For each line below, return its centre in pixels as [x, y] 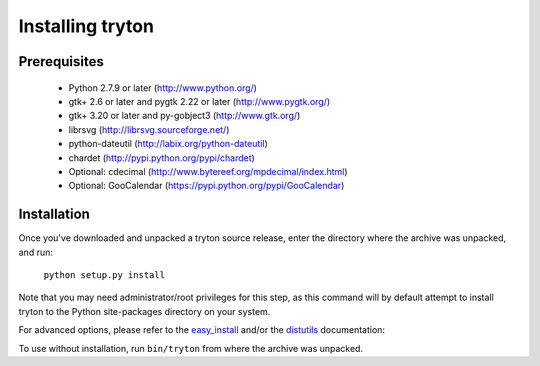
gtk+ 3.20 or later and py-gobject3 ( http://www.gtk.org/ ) [184, 116]
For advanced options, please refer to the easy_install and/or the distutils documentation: [201, 330]
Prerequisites [61, 61]
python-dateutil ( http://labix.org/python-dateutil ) [168, 144]
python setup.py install [104, 274]
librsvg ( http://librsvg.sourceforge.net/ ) [149, 129]
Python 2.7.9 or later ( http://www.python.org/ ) [162, 87]
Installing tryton [86, 26]
